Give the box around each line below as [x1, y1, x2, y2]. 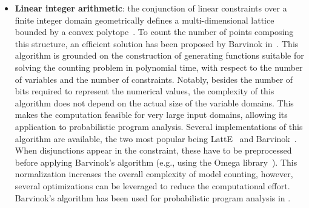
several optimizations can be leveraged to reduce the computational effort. [15, 179, 290, 192]
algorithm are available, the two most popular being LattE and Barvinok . [15, 132, 297, 145]
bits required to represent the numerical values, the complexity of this [15, 85, 274, 97]
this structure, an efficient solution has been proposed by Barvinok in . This [15, 37, 299, 50]
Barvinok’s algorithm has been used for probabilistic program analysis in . [15, 191, 291, 204]
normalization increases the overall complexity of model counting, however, [15, 167, 293, 180]
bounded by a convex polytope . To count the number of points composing [15, 25, 294, 38]
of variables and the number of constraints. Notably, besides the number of [15, 73, 293, 85]
